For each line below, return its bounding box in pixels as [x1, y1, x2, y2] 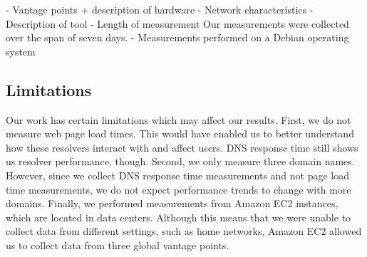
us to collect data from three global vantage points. [6, 237, 229, 252]
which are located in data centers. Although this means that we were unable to [6, 209, 351, 224]
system [6, 43, 36, 58]
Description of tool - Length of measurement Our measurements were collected [6, 16, 349, 31]
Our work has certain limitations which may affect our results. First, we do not [6, 112, 351, 127]
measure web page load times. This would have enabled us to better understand [6, 126, 354, 141]
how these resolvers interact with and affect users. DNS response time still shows [6, 140, 358, 154]
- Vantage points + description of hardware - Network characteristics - [6, 2, 314, 16]
